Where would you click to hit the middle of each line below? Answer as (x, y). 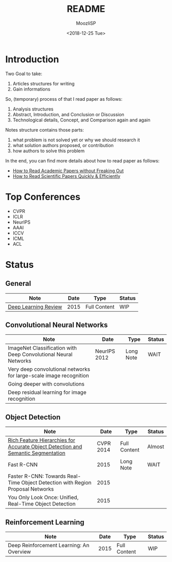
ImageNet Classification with (42, 348)
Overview (19, 552)
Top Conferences (43, 197)
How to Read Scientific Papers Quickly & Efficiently (67, 176)
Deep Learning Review (35, 306)
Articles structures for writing (44, 83)
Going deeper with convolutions (46, 384)
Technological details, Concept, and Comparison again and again (81, 120)
